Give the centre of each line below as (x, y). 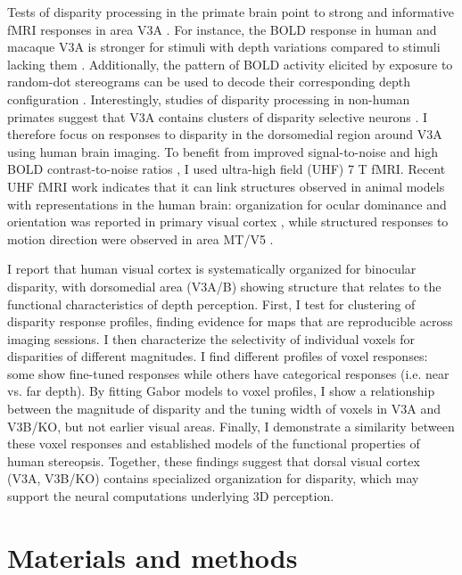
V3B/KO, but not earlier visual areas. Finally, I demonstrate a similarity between (231, 426)
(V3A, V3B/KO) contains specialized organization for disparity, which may (213, 478)
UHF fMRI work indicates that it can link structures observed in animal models (226, 186)
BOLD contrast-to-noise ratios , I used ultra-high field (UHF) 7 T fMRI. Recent (227, 169)
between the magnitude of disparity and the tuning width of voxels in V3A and (224, 409)
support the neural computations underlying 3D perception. (171, 496)
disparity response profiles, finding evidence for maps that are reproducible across (230, 321)
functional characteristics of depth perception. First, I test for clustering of (211, 304)
